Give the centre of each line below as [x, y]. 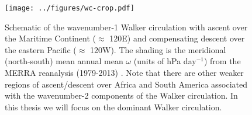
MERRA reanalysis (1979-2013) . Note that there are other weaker [124, 73]
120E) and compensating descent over [177, 38]
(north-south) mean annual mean [64, 61]
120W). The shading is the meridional [158, 49]
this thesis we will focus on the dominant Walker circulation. [113, 107]
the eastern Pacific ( [41, 49]
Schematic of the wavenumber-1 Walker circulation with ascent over [126, 27]
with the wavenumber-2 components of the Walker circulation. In [121, 95]
